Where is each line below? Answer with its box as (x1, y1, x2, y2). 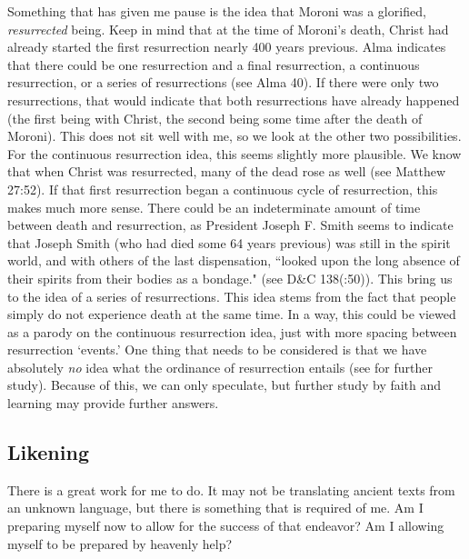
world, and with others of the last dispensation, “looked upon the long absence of (7, 251, 460, 270)
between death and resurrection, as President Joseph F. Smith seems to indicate (7, 215, 454, 235)
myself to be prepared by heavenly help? (7, 534, 233, 553)
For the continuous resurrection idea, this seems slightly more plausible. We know (7, 144, 462, 163)
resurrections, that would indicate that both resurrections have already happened (7, 90, 460, 109)
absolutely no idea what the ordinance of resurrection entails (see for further (7, 357, 433, 376)
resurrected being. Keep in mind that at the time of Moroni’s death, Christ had (7, 19, 449, 38)
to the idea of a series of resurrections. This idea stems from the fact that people (7, 286, 456, 305)
